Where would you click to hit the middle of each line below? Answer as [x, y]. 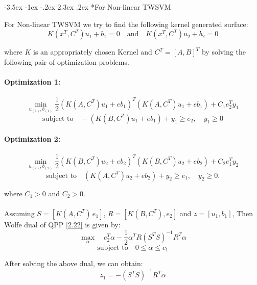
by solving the [224, 52]
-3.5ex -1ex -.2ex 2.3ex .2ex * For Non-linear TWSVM [88, 7]
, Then [242, 213]
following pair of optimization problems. [67, 61]
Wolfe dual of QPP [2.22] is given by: [62, 224]
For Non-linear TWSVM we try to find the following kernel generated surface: [126, 24]
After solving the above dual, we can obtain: [74, 263]
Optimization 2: [32, 139]
